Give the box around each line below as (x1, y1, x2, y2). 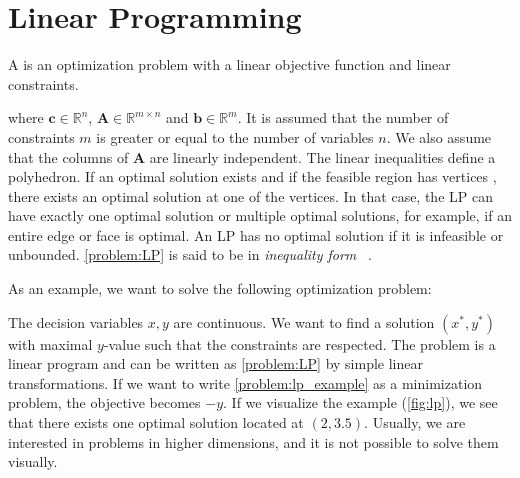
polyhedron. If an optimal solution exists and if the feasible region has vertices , (8, 166, 497, 187)
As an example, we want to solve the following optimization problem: (8, 278, 432, 299)
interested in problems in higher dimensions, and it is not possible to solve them (8, 431, 499, 452)
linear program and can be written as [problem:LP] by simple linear (8, 353, 423, 374)
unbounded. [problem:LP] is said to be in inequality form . (8, 244, 372, 265)
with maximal (8, 333, 93, 354)
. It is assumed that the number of (237, 107, 449, 128)
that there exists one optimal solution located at (8, 412, 304, 433)
